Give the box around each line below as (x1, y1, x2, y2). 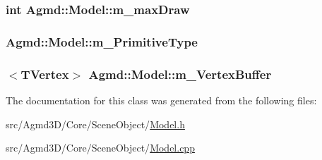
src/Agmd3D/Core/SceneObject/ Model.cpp (6, 140, 195, 155)
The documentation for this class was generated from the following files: (6, 92, 317, 107)
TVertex (20, 65, 69, 82)
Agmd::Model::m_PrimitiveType (6, 32, 198, 50)
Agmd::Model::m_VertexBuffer (88, 65, 272, 82)
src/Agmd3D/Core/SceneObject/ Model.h (6, 116, 185, 131)
